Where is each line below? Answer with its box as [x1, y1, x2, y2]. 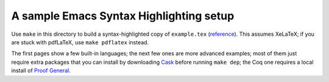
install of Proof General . [11, 67, 71, 74]
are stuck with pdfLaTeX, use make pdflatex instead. [11, 38, 149, 46]
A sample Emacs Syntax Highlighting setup [11, 9, 235, 22]
